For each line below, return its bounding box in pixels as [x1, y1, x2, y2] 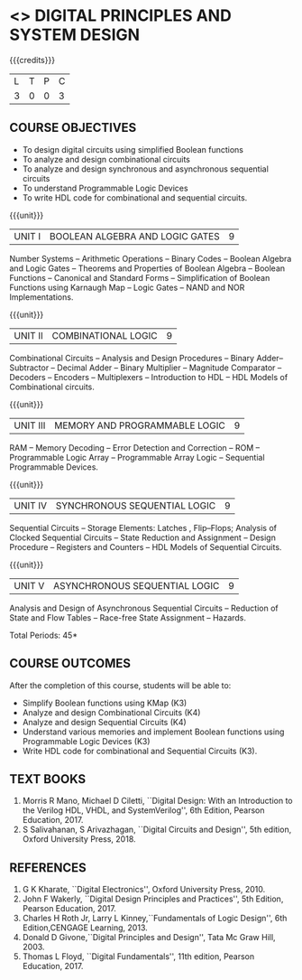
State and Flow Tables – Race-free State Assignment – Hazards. [9, 611, 246, 623]
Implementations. [9, 291, 74, 303]
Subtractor [9, 362, 50, 373]
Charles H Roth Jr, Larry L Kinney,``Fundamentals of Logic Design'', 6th [22, 913, 288, 924]
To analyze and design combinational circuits [22, 154, 191, 164]
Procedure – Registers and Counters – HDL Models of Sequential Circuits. [9, 541, 282, 552]
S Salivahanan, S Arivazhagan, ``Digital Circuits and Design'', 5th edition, [22, 824, 292, 835]
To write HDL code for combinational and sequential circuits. [22, 191, 248, 203]
